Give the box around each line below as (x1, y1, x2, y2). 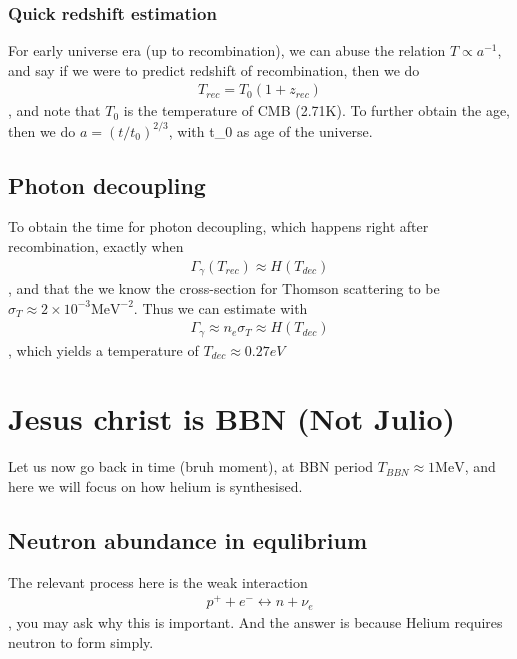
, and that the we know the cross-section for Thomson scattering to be (8, 278, 440, 298)
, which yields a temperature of (8, 339, 199, 360)
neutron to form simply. (8, 631, 154, 652)
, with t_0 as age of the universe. (168, 120, 373, 141)
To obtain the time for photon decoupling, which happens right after (8, 216, 429, 237)
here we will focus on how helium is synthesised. (8, 475, 303, 496)
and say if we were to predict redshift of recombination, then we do (8, 59, 420, 80)
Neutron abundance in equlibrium (8, 524, 368, 555)
